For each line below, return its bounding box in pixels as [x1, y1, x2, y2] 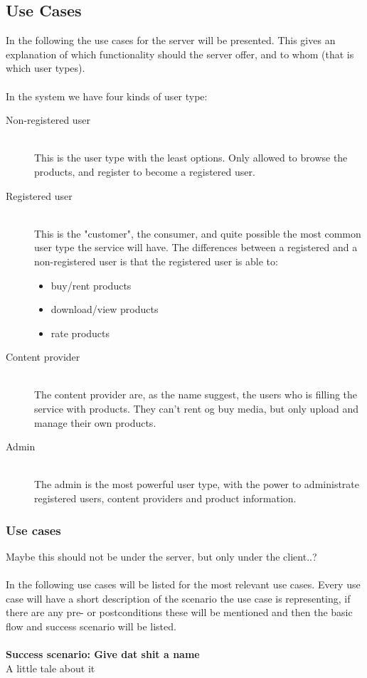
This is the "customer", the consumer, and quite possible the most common [34, 226, 361, 240]
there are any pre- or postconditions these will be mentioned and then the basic [6, 605, 353, 620]
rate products [50, 325, 110, 340]
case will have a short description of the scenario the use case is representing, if [6, 590, 351, 605]
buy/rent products [50, 277, 132, 292]
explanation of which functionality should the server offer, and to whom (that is [6, 46, 354, 61]
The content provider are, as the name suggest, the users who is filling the [34, 387, 358, 402]
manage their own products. [34, 415, 156, 430]
